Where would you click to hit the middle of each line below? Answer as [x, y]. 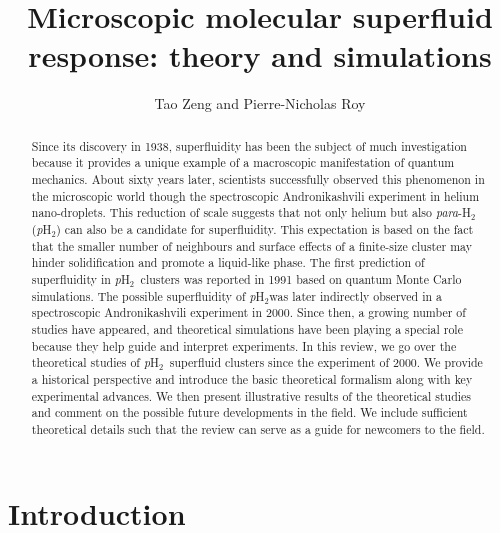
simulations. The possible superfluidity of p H [148, 295]
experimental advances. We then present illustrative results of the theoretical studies [251, 395]
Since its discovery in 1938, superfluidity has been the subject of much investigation [249, 145]
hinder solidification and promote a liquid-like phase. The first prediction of [228, 262]
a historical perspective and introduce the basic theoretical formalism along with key [252, 378]
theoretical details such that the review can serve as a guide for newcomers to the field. [258, 428]
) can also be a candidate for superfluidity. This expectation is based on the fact [265, 228]
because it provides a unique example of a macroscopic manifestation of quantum [243, 162]
